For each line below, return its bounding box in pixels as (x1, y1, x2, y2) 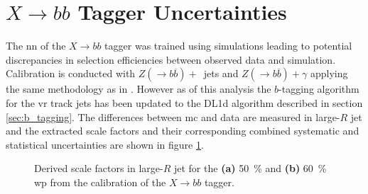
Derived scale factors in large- (34, 161, 163, 176)
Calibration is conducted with (6, 66, 136, 81)
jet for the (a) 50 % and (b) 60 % (173, 161, 327, 176)
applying (310, 66, 348, 81)
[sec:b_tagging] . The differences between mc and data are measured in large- (6, 109, 340, 124)
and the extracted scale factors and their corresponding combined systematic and (6, 123, 359, 138)
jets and (203, 66, 239, 81)
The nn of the (6, 38, 66, 53)
